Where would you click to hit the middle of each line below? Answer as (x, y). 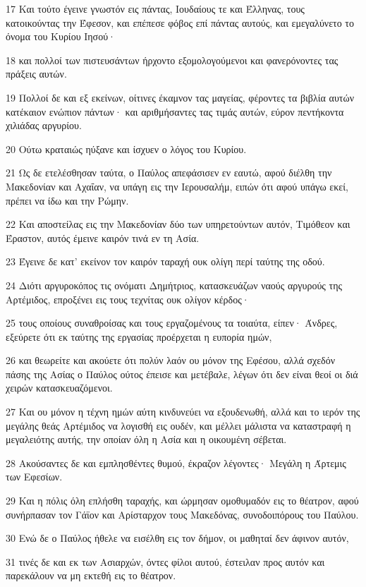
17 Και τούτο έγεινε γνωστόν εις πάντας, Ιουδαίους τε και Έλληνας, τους (155, 8)
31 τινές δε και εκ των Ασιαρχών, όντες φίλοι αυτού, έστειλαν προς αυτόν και (165, 561)
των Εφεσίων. (34, 477)
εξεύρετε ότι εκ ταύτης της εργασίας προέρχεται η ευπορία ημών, (139, 336)
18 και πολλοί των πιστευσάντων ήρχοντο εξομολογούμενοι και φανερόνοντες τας (172, 60)
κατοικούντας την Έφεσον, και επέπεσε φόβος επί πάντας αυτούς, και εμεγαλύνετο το (180, 22)
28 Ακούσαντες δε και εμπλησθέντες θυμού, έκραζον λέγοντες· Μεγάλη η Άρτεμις (176, 462)
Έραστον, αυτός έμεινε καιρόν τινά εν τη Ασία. (103, 237)
